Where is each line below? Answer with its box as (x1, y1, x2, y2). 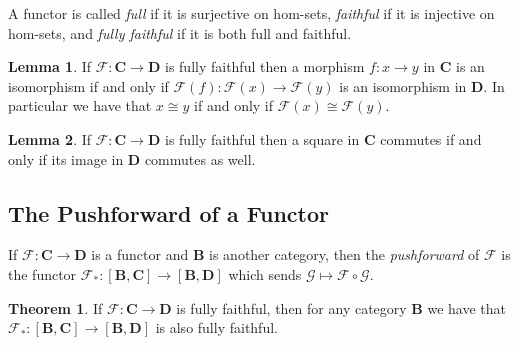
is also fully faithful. (155, 317, 278, 338)
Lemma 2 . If (8, 128, 92, 149)
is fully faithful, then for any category (176, 297, 407, 318)
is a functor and (91, 244, 189, 265)
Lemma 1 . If (8, 56, 92, 77)
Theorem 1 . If (8, 297, 103, 318)
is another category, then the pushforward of (209, 244, 480, 265)
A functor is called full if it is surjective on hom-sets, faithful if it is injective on (8, 3, 495, 23)
